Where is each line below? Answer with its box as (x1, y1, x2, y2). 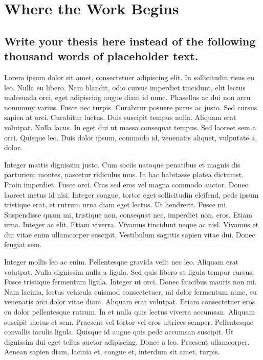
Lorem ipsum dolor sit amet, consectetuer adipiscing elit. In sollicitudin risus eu (4, 71, 254, 82)
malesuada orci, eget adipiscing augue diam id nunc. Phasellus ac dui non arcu (4, 92, 251, 103)
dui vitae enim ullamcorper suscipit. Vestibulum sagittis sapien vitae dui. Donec (4, 229, 255, 239)
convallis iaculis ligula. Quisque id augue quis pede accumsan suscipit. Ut (4, 326, 234, 337)
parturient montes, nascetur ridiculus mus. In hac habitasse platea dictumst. (4, 169, 244, 180)
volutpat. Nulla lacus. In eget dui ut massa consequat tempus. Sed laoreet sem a (4, 122, 256, 132)
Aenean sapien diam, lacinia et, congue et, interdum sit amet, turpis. (4, 346, 220, 357)
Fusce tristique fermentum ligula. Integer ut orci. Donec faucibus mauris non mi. (4, 276, 257, 287)
